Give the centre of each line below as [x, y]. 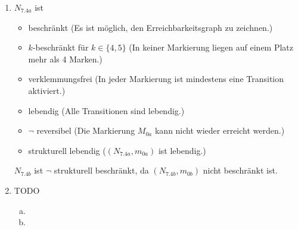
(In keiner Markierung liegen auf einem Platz [211, 47]
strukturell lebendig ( [67, 150]
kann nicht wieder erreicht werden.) [220, 130]
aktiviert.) [47, 90]
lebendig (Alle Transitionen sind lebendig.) [106, 110]
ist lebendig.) [182, 150]
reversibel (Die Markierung [86, 130]
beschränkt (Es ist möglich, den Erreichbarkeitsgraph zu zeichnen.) [150, 27]
